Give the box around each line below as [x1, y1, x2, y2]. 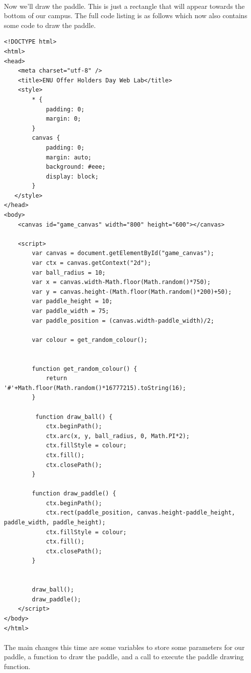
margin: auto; [46, 154, 91, 161]
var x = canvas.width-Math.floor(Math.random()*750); [32, 279, 211, 286]
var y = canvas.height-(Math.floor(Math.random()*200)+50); [32, 288, 232, 295]
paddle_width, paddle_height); [4, 519, 106, 526]
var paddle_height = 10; [32, 298, 113, 305]
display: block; [46, 173, 99, 180]
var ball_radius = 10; [32, 269, 106, 276]
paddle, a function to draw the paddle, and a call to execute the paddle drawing [4, 651, 244, 662]
